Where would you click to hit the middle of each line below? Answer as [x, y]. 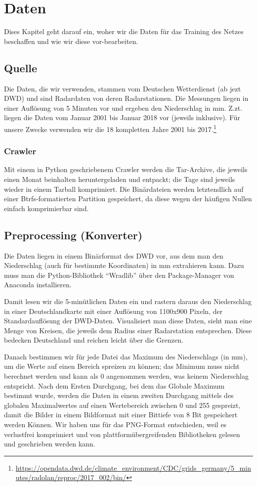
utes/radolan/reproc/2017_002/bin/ [71, 477]
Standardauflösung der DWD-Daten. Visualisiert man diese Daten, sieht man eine [128, 321]
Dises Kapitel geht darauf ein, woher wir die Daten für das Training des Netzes [124, 31]
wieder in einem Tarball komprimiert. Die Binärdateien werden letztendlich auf [124, 189]
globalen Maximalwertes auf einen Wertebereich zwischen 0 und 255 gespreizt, [122, 405]
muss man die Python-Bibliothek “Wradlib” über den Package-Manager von [119, 275]
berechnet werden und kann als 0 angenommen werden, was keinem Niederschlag [127, 376]
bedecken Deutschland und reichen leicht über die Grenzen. [94, 340]
